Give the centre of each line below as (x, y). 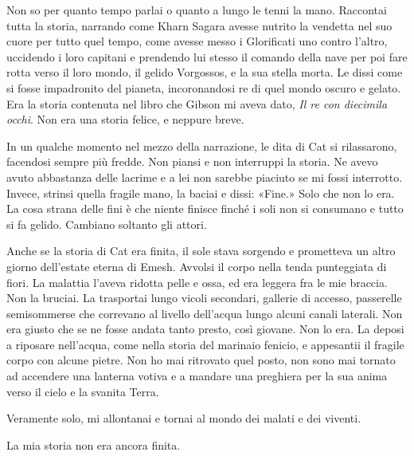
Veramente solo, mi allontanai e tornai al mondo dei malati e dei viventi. (184, 418)
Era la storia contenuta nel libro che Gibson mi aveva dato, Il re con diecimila (197, 103)
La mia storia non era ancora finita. (94, 444)
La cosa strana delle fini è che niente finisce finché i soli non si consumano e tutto (205, 208)
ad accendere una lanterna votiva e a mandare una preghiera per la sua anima (197, 376)
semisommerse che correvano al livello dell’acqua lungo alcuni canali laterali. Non (205, 313)
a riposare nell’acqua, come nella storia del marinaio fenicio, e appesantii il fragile (205, 344)
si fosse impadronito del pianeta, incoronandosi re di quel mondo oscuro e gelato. (204, 87)
